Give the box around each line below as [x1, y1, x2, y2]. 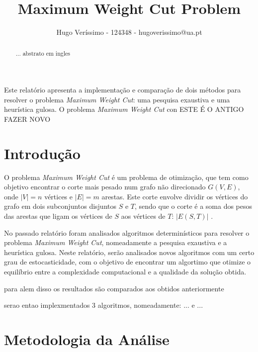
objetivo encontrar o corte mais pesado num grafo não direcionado [4, 181, 206, 192]
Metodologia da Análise [4, 329, 170, 349]
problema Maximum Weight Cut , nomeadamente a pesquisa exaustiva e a [4, 237, 227, 248]
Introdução [4, 143, 81, 163]
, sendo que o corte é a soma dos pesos [135, 201, 253, 211]
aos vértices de [121, 211, 166, 221]
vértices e [44, 191, 73, 201]
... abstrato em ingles [15, 49, 70, 57]
